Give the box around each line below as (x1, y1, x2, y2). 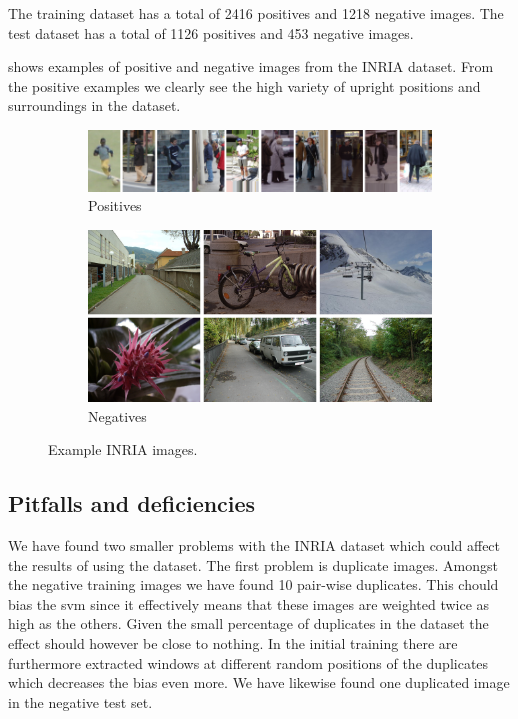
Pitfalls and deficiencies (8, 488, 256, 519)
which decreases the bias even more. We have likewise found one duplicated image (8, 672, 510, 693)
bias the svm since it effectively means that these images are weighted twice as (8, 593, 490, 614)
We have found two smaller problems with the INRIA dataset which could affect (8, 535, 501, 555)
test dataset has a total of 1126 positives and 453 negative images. (8, 22, 414, 43)
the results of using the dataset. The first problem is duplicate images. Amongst (8, 554, 498, 575)
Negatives (88, 405, 147, 426)
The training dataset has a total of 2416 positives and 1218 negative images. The (8, 3, 504, 23)
